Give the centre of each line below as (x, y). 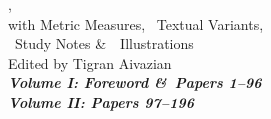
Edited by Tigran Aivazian (90, 62)
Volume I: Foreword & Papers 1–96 (135, 82)
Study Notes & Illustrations (104, 43)
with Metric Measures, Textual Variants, (136, 23)
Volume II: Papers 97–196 (101, 101)
